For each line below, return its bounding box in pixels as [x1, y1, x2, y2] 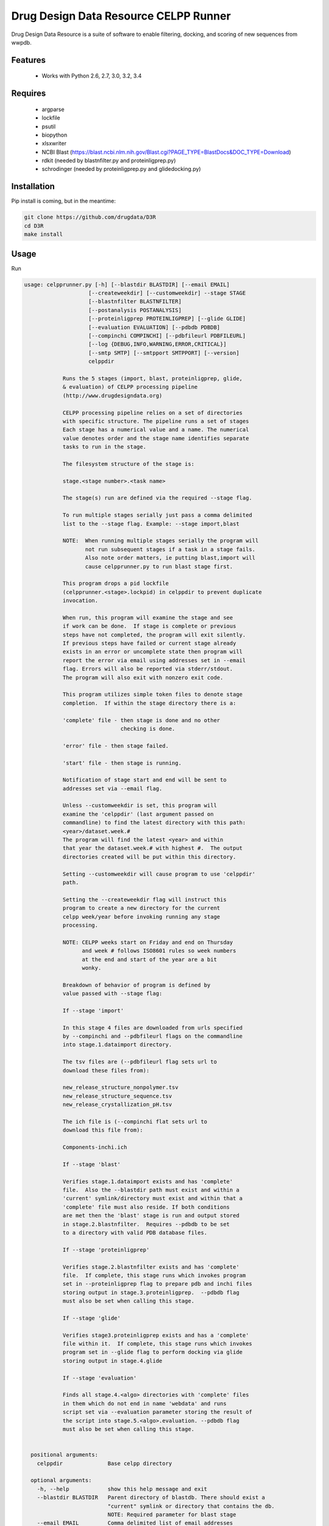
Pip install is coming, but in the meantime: [11, 197, 116, 204]
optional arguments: [30, 1477, 92, 1484]
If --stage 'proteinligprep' [62, 1246, 150, 1253]
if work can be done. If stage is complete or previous [62, 623, 236, 630]
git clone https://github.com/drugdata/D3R [24, 214, 157, 221]
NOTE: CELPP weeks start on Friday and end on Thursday [62, 939, 233, 946]
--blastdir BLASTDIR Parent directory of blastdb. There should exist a [37, 1494, 265, 1501]
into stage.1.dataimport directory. [62, 1041, 172, 1048]
